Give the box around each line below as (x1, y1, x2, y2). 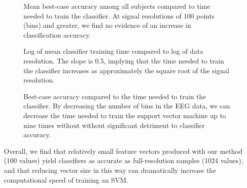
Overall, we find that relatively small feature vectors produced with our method (4, 146, 243, 156)
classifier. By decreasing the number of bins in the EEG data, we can (23, 101, 230, 111)
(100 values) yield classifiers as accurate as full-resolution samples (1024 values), (4, 155, 244, 166)
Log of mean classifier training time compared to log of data (23, 46, 204, 56)
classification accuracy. (23, 29, 91, 40)
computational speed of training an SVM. (4, 174, 128, 185)
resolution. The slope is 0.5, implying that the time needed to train (23, 55, 224, 65)
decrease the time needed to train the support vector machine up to (23, 110, 226, 120)
